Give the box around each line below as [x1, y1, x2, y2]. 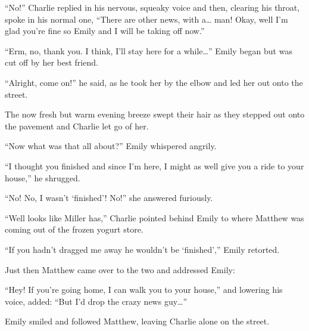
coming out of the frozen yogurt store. [5, 223, 143, 236]
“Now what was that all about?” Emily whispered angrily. [5, 140, 217, 152]
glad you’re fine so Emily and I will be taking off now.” [5, 24, 205, 37]
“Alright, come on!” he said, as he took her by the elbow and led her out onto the [5, 76, 303, 88]
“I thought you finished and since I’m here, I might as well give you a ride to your [5, 159, 304, 172]
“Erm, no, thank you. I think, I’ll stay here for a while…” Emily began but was [5, 44, 292, 57]
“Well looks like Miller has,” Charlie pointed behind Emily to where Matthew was [5, 211, 304, 224]
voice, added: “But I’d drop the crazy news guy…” [5, 295, 188, 307]
